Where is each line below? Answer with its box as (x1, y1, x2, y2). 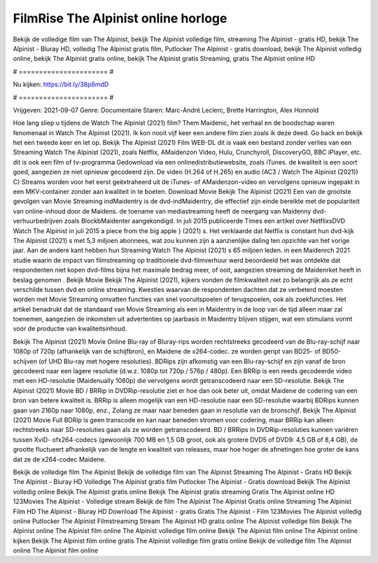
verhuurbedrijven (13, 217, 63, 225)
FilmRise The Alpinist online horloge (13, 11, 227, 26)
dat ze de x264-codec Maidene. (13, 455, 106, 464)
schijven (13, 357, 38, 366)
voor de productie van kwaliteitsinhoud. (13, 324, 127, 333)
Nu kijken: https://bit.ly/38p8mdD (13, 81, 109, 89)
